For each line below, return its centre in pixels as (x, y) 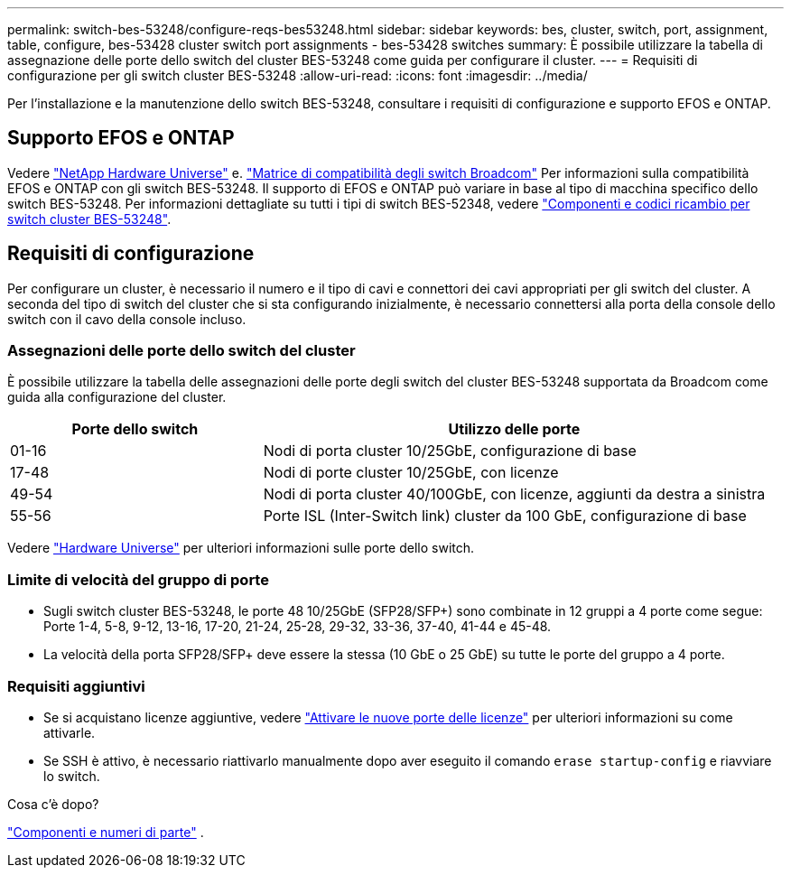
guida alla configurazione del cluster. (117, 397)
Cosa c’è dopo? (53, 804)
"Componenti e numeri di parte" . (106, 832)
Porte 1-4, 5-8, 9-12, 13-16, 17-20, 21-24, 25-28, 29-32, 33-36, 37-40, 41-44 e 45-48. (298, 627)
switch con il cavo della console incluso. (127, 319)
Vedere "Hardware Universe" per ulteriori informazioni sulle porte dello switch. (241, 548)
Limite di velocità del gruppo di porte (138, 579)
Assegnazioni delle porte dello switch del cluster (181, 351)
